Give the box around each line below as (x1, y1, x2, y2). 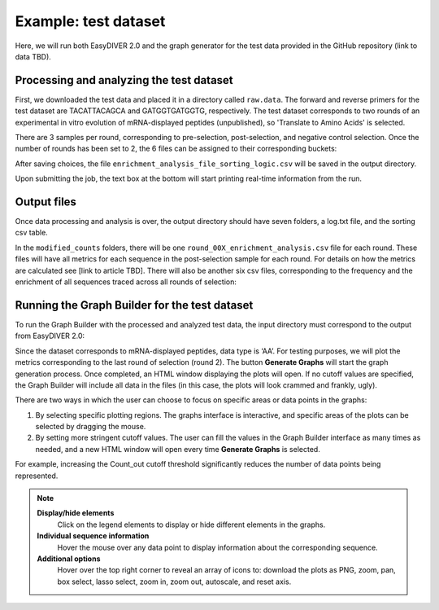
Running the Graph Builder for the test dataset (15, 298, 254, 312)
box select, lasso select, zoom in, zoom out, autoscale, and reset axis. (57, 577, 292, 586)
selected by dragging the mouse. (35, 422, 146, 432)
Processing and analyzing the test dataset (15, 73, 233, 87)
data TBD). (15, 51, 52, 61)
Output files (15, 195, 77, 208)
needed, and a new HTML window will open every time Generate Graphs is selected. (35, 444, 320, 454)
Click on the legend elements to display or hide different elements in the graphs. (57, 520, 326, 529)
